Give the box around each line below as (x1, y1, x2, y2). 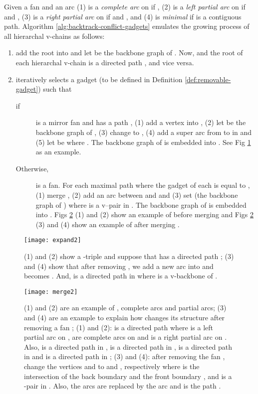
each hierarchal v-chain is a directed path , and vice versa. (15, 57, 194, 67)
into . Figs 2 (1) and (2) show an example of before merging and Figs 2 (35, 209, 254, 220)
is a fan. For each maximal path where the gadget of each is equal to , (35, 180, 250, 190)
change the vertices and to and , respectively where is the (24, 361, 200, 371)
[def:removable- (185, 74, 231, 84)
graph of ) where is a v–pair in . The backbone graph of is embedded (35, 199, 247, 210)
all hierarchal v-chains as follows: (4, 30, 105, 41)
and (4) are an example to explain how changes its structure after (24, 312, 225, 322)
